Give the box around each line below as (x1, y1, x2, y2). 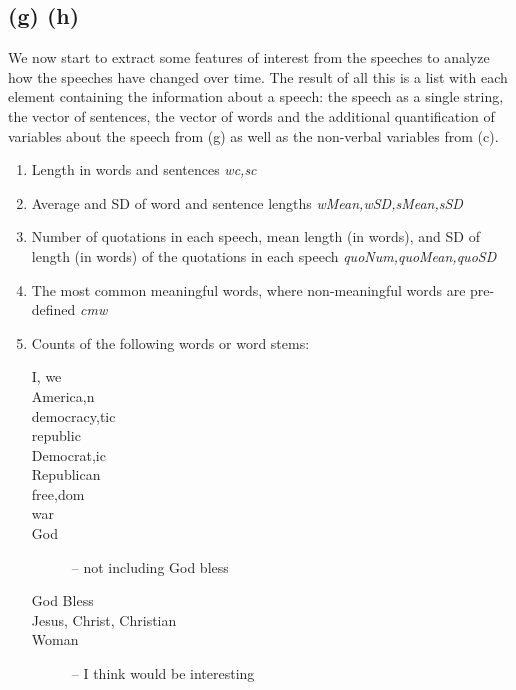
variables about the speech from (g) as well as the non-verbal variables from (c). (8, 125, 499, 146)
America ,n (31, 385, 95, 406)
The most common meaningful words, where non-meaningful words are (31, 279, 466, 300)
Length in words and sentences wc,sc (31, 159, 257, 180)
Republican (31, 464, 101, 485)
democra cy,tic (31, 405, 116, 426)
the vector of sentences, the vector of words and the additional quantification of (8, 105, 495, 126)
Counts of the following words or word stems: (31, 332, 310, 353)
